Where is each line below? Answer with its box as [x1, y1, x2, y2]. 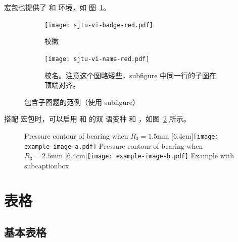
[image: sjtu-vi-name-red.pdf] [44, 55, 150, 63]
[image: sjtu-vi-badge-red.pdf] [44, 21, 153, 29]
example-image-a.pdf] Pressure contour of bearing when [24, 140, 203, 151]
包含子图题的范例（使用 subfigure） [24, 96, 140, 107]
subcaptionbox [24, 160, 69, 170]
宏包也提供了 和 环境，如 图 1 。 [4, 2, 110, 12]
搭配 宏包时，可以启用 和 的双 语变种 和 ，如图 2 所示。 [4, 113, 191, 124]
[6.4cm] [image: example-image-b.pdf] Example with [65, 150, 234, 161]
